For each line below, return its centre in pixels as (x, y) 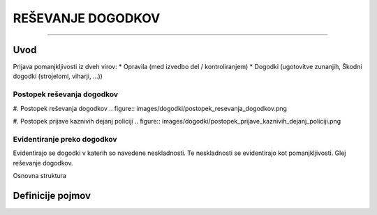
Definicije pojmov (52, 195)
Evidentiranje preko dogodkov (65, 139)
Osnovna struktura (39, 175)
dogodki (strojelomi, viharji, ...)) (58, 76)
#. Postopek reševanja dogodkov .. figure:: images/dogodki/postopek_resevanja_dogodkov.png (150, 108)
